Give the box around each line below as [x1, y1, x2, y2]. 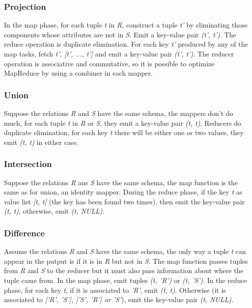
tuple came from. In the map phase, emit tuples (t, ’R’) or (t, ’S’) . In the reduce [4, 275, 248, 285]
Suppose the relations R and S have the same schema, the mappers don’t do [4, 108, 233, 118]
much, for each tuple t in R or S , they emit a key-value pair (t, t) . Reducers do [4, 117, 241, 128]
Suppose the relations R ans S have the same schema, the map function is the [4, 177, 238, 187]
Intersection [4, 158, 52, 170]
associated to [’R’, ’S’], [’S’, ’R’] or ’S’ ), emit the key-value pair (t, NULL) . [4, 294, 233, 305]
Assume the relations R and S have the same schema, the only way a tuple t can [4, 246, 246, 256]
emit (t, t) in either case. [4, 137, 79, 147]
